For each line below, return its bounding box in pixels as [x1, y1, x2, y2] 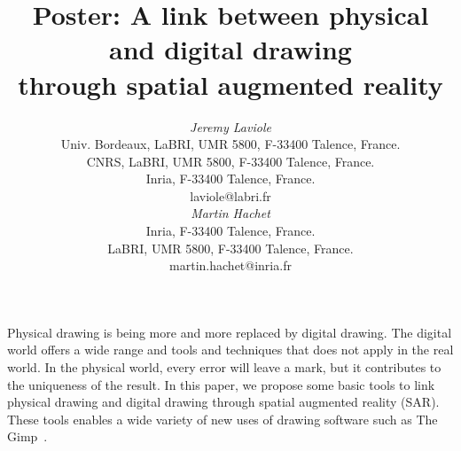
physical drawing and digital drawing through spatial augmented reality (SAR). [7, 393, 440, 411]
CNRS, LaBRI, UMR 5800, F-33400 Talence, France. [86, 152, 375, 170]
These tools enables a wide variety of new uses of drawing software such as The [7, 409, 438, 428]
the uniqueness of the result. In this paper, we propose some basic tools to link [7, 375, 435, 393]
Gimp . [7, 427, 48, 446]
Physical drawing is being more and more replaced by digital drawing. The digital [7, 323, 452, 341]
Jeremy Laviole [190, 117, 271, 136]
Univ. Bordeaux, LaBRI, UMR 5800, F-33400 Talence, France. [60, 135, 401, 153]
